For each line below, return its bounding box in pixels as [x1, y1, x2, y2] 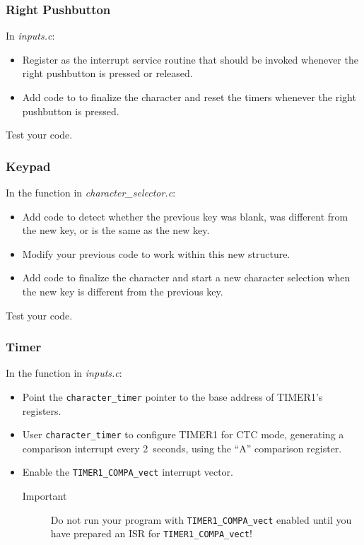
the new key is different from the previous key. [22, 283, 223, 298]
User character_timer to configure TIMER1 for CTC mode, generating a [22, 427, 344, 442]
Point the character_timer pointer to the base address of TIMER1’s [22, 389, 323, 404]
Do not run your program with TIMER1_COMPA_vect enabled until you [50, 512, 352, 527]
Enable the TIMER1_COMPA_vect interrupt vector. [22, 464, 234, 479]
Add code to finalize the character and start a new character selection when [22, 270, 351, 285]
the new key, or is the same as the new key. [22, 223, 210, 238]
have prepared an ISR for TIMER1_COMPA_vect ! [50, 526, 252, 541]
